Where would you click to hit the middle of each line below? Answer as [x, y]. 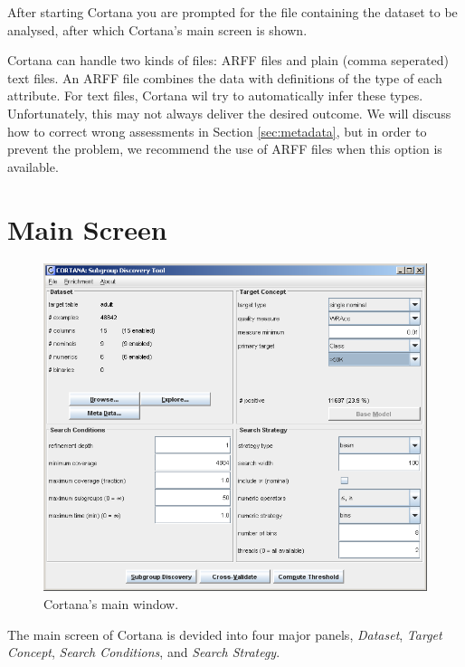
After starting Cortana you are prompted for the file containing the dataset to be [232, 12]
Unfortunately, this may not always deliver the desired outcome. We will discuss [229, 113]
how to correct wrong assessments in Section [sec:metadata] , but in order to [217, 131]
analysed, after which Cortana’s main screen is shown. [157, 29]
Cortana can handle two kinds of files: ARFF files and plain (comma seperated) [228, 60]
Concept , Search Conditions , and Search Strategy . [144, 652]
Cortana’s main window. [111, 603]
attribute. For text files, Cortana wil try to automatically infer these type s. [215, 95]
